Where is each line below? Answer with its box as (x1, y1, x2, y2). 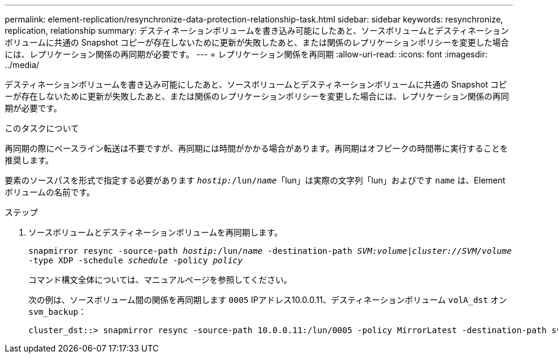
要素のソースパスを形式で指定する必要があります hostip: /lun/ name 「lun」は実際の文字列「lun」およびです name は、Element (5, 175, 505, 185)
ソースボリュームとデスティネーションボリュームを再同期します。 (28, 227, 283, 237)
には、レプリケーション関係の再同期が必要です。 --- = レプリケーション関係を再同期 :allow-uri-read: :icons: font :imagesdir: (5, 49, 488, 59)
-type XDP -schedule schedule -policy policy (28, 256, 243, 265)
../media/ (5, 60, 40, 70)
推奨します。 (5, 155, 54, 165)
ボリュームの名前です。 (5, 187, 95, 197)
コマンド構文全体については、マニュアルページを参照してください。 (28, 275, 292, 285)
